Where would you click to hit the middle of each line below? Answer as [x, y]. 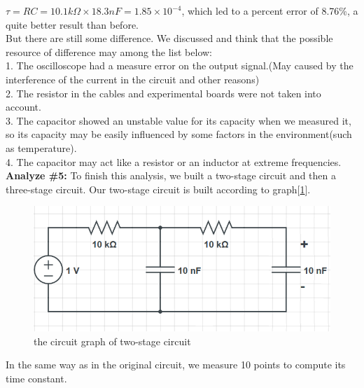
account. [23, 107]
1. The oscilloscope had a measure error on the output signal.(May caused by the [180, 65]
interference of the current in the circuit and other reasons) [133, 79]
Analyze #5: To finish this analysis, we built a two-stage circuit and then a [171, 175]
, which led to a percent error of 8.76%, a [270, 11]
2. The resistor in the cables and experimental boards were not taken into [163, 93]
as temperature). [41, 147]
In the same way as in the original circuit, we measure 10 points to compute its [176, 365]
